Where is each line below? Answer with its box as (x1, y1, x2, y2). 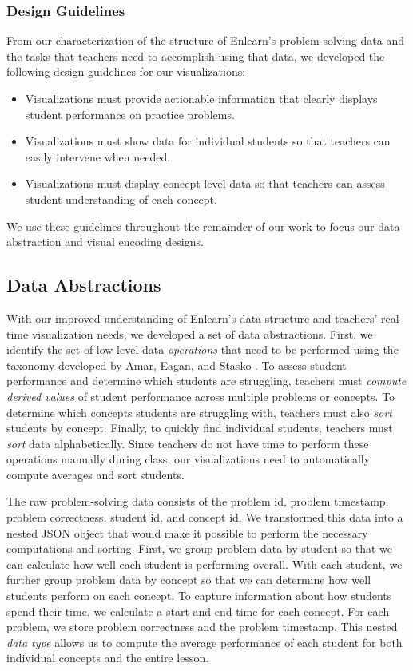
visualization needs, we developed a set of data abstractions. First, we (31, 325, 373, 342)
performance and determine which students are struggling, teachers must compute (6, 372, 407, 389)
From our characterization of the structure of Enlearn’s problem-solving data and (6, 32, 404, 49)
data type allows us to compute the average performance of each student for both (6, 633, 403, 650)
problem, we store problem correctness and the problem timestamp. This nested (6, 618, 398, 635)
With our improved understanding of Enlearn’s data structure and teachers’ (6, 309, 378, 326)
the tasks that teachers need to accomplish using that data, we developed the (6, 47, 385, 64)
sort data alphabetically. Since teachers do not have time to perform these (6, 435, 369, 451)
